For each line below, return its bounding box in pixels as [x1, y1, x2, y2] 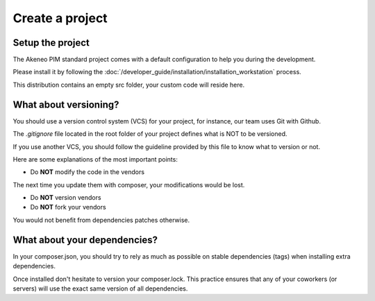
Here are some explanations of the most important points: [12, 155, 178, 163]
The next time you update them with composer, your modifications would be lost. [12, 180, 245, 189]
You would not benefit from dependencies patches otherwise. [12, 216, 190, 224]
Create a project [12, 10, 108, 26]
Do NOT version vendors [30, 193, 101, 202]
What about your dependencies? [12, 234, 158, 246]
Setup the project [12, 37, 90, 49]
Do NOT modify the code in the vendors [30, 168, 145, 176]
